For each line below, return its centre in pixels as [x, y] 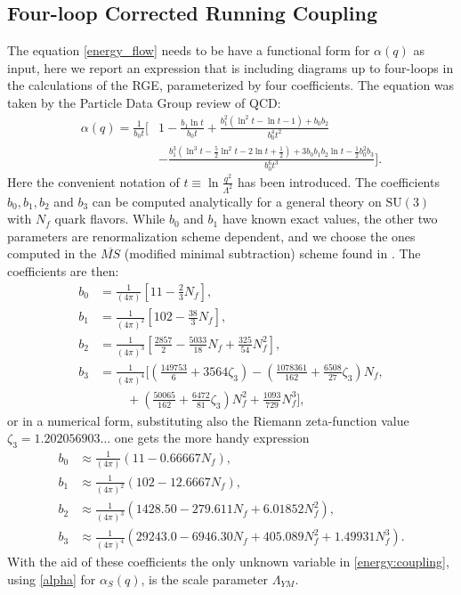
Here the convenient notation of [93, 181]
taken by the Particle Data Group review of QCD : [144, 102]
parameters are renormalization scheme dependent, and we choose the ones [211, 236]
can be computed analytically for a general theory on [237, 201]
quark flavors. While [110, 219]
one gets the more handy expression [212, 438]
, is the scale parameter [205, 579]
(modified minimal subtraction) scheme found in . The [272, 253]
